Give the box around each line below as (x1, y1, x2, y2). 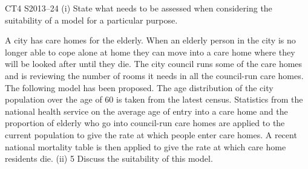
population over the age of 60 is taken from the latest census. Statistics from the (5, 93, 303, 106)
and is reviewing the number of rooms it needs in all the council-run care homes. (5, 69, 304, 81)
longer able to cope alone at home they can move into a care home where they (5, 45, 295, 58)
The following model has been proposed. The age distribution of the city (5, 81, 274, 94)
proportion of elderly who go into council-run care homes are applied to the (5, 116, 285, 129)
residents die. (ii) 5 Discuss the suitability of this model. (5, 152, 213, 165)
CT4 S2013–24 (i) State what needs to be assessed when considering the (5, 2, 272, 14)
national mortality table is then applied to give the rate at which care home (5, 140, 286, 153)
